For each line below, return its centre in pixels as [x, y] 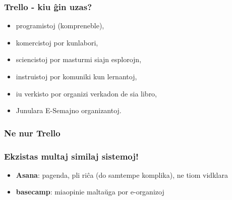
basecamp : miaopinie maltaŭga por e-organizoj [90, 192]
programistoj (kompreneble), [60, 26]
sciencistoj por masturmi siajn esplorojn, [79, 59]
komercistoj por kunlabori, [57, 42]
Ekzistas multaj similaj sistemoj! [71, 156]
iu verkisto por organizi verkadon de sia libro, [86, 93]
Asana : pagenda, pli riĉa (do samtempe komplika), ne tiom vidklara [122, 174]
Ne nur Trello [32, 133]
